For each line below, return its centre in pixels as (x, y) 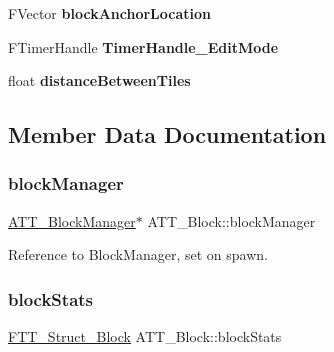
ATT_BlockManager (72, 220)
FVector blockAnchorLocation (109, 13)
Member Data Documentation (167, 134)
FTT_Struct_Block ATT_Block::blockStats (145, 336)
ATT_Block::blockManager (231, 220)
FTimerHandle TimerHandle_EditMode (143, 46)
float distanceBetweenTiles (99, 80)
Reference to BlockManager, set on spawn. (138, 254)
